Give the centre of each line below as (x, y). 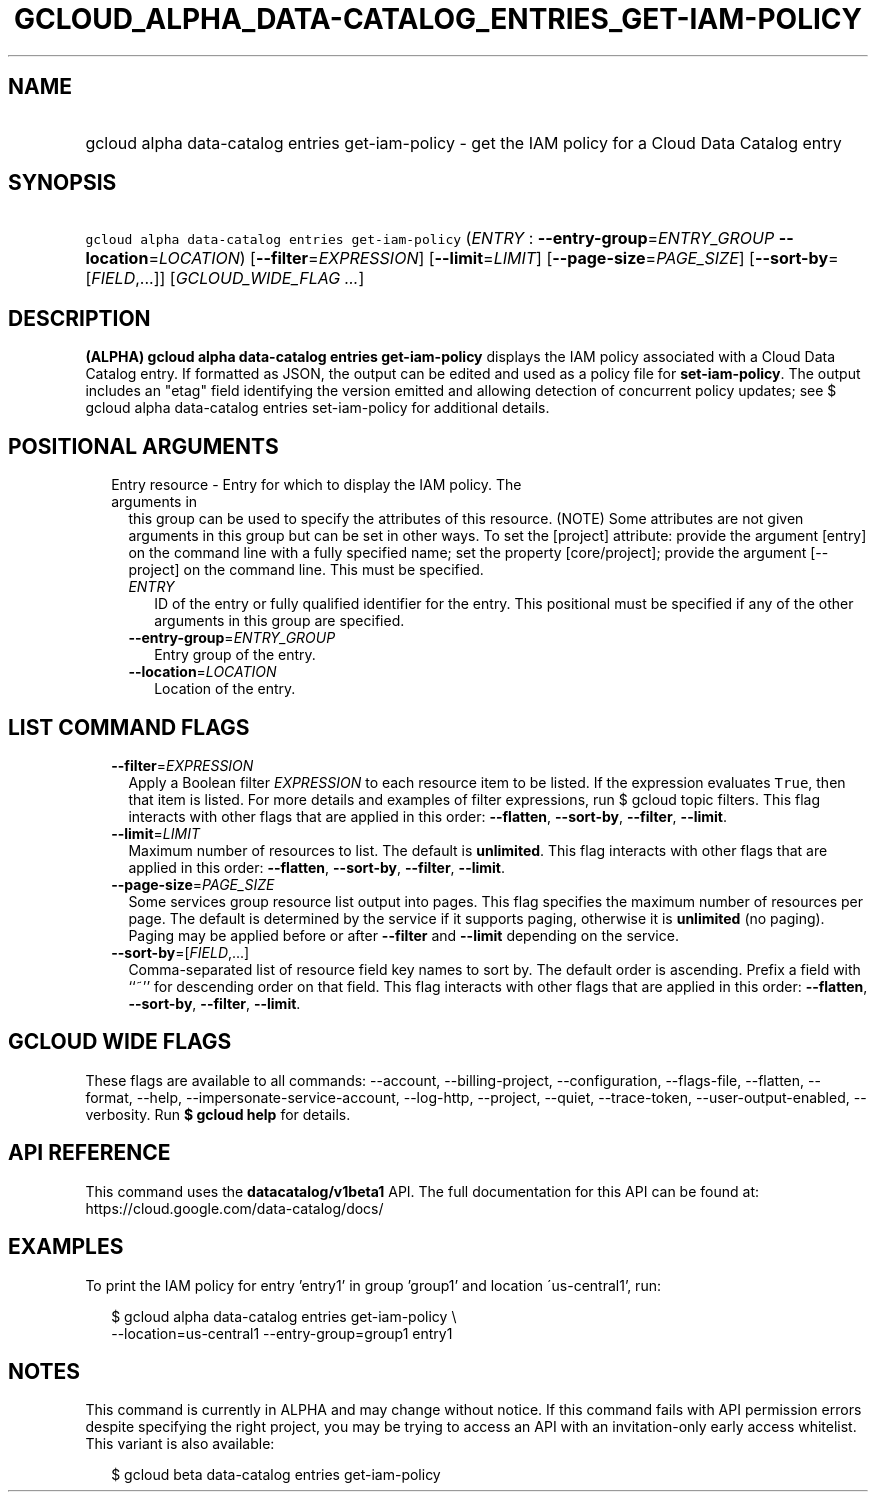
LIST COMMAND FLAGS (129, 727)
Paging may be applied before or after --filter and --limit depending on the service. (403, 935)
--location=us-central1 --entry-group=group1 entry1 (282, 1333)
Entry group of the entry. (235, 655)
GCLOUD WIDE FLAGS (120, 1042)
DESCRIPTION (79, 318)
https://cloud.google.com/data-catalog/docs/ (234, 1208)
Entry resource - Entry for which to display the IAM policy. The (316, 485)
